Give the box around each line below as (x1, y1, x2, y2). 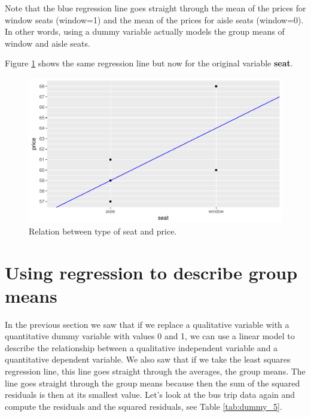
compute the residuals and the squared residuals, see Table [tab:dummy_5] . (5, 400, 282, 412)
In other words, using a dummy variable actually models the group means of (5, 25, 285, 38)
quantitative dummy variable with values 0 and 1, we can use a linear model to (5, 330, 295, 342)
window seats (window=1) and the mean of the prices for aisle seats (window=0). (5, 13, 304, 26)
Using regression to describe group (5, 260, 298, 284)
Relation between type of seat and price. (29, 224, 177, 237)
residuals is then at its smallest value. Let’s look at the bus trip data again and (5, 388, 295, 401)
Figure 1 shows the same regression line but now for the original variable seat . (5, 57, 293, 69)
